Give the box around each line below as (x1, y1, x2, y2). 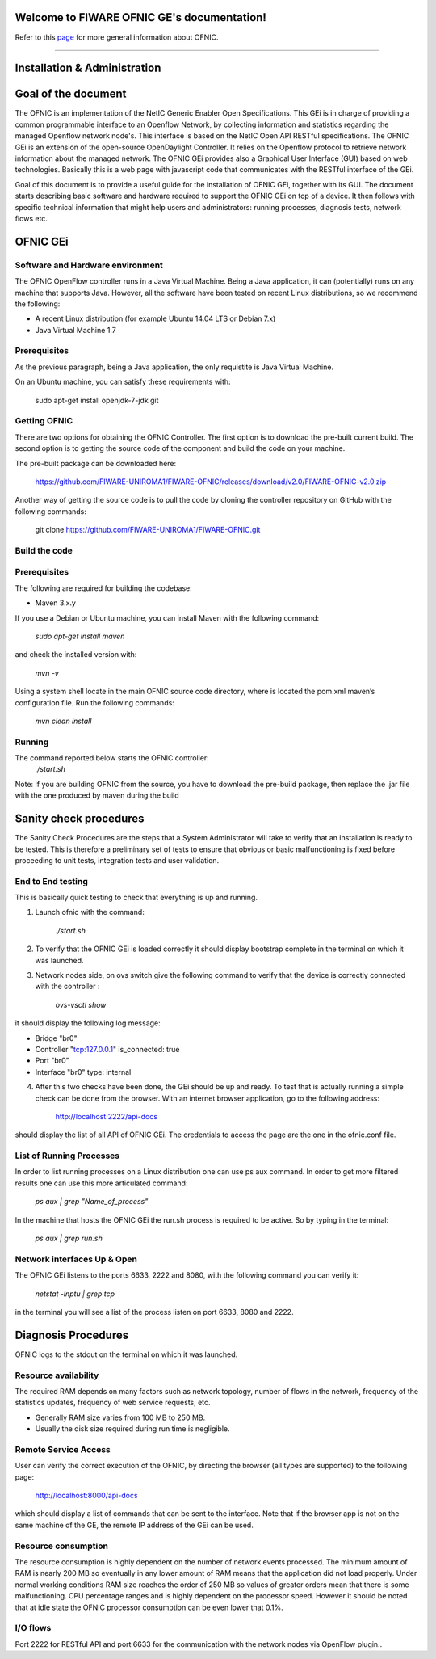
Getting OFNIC (15, 415, 73, 427)
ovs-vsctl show (55, 1000, 107, 1009)
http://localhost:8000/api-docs (35, 1491, 138, 1501)
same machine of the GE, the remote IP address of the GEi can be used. (15, 1520, 254, 1530)
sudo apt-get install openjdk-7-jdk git (35, 395, 159, 405)
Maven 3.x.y (35, 598, 77, 608)
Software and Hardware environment (15, 259, 163, 271)
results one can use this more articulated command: (15, 1178, 188, 1188)
